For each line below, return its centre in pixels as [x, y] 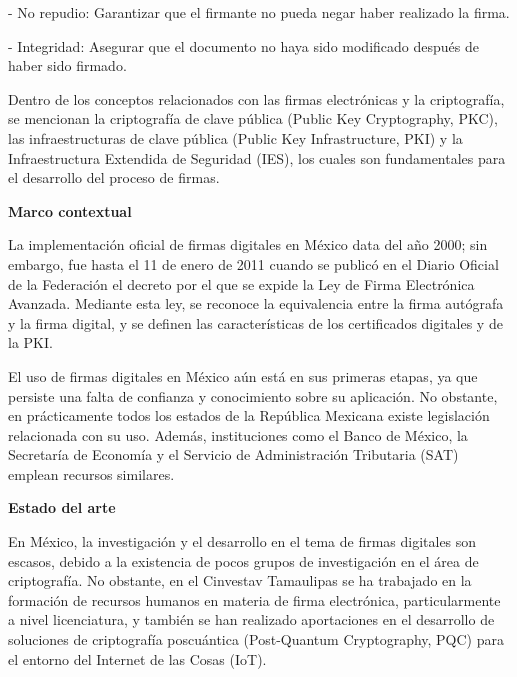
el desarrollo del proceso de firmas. [114, 177]
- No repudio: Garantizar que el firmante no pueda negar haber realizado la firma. [259, 12]
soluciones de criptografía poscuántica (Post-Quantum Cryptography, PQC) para [256, 639]
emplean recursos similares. [91, 473]
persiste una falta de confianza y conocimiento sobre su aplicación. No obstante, [253, 395]
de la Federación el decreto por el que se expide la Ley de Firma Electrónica [241, 283]
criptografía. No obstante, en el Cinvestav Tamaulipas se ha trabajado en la [240, 580]
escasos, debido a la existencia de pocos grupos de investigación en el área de [243, 560]
